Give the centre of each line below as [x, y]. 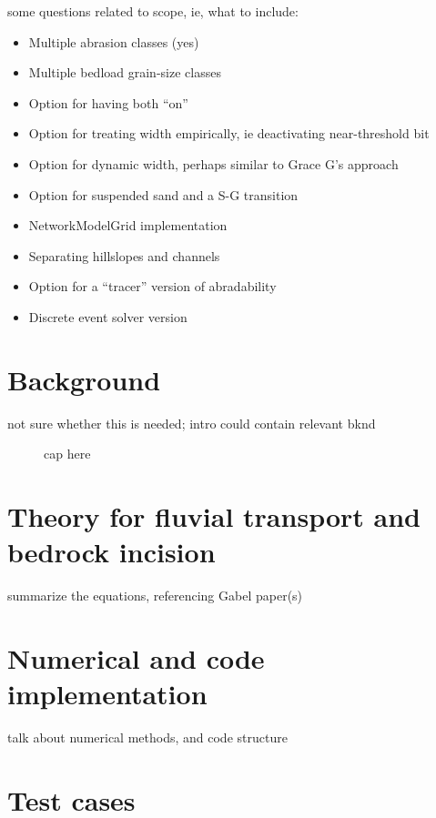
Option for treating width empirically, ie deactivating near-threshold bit [229, 133]
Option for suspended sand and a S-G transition [163, 194]
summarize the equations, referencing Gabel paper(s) [155, 596]
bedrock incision [112, 552]
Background [84, 379]
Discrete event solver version [108, 316]
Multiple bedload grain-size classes [125, 72]
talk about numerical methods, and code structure [147, 737]
